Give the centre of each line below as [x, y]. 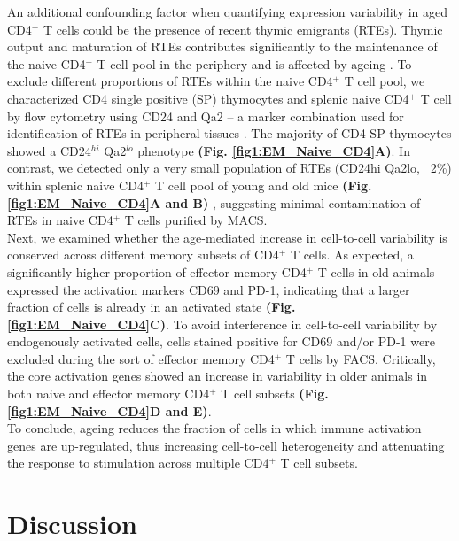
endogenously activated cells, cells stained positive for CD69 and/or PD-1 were [221, 341]
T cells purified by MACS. [196, 220]
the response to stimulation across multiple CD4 [138, 463]
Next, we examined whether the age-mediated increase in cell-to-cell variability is [227, 237]
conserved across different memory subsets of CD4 [143, 255]
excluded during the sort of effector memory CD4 [141, 358]
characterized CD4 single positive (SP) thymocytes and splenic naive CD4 [208, 98]
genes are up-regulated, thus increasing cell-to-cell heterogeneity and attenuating [226, 445]
